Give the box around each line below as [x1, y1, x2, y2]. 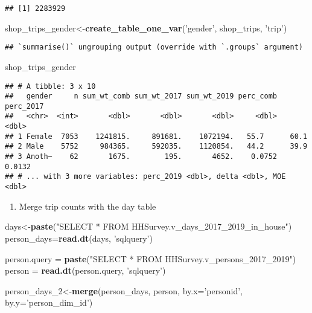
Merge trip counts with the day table [19, 199, 156, 212]
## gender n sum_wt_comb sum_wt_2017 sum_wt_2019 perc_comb [5, 92, 278, 101]
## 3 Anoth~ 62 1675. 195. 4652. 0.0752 [5, 152, 278, 161]
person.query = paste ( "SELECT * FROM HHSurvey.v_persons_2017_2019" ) [5, 252, 296, 265]
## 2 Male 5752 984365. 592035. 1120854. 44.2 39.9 [5, 142, 308, 151]
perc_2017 [5, 102, 44, 111]
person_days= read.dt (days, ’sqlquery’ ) [5, 231, 153, 244]
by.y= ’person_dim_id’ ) [5, 296, 93, 309]
